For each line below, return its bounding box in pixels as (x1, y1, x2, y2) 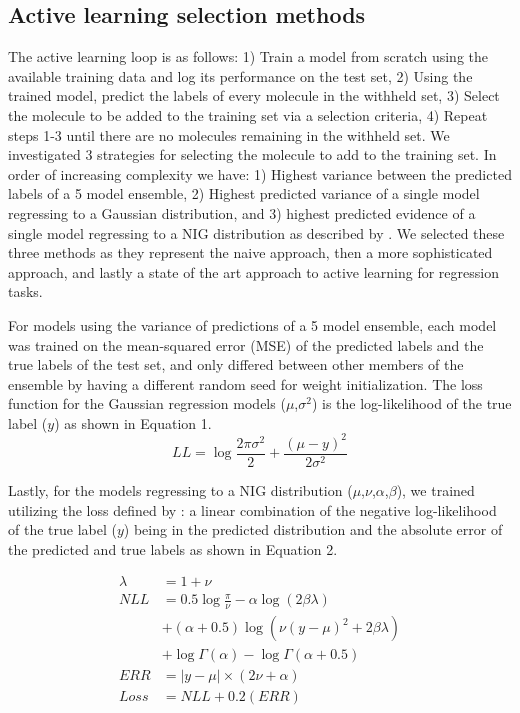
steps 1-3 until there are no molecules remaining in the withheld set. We (8, 124, 450, 145)
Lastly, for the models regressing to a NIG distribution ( (8, 480, 353, 501)
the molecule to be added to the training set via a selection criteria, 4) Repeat (8, 104, 488, 125)
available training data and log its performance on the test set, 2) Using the (8, 65, 473, 86)
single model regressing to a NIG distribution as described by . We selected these (8, 222, 505, 243)
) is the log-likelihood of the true (311, 393, 512, 414)
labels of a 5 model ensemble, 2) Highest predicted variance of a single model (8, 183, 480, 204)
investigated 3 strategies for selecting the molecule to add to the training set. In (8, 144, 497, 165)
